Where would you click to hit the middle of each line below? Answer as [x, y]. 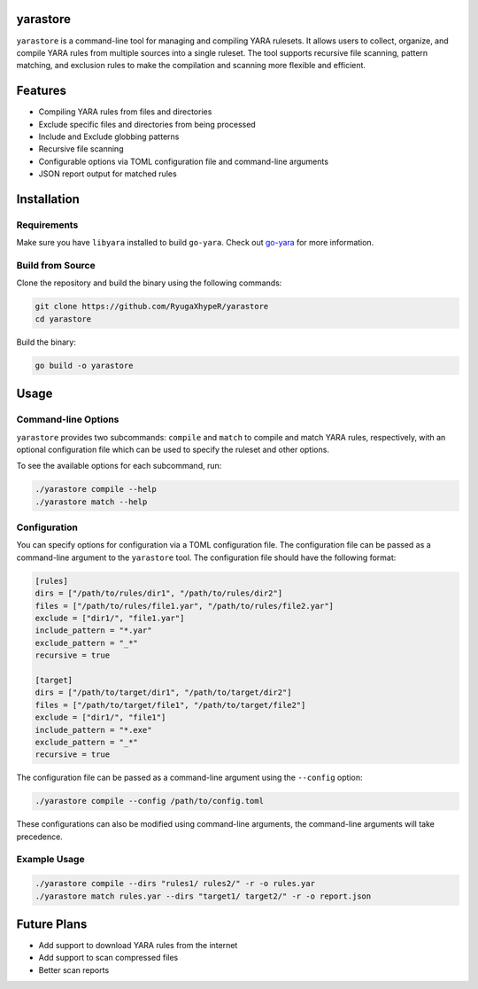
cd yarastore [63, 319]
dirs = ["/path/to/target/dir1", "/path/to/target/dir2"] [163, 693]
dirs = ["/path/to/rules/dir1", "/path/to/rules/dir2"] [159, 593]
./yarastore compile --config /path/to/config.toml [150, 801]
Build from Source [56, 266]
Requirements [47, 224]
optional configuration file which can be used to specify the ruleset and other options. [173, 449]
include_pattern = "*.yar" [93, 631]
